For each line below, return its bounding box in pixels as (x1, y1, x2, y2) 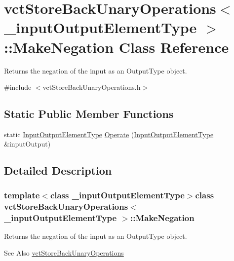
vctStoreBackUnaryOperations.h (42, 82, 141, 92)
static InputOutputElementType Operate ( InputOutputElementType (4, 129, 214, 139)
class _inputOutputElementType (50, 188, 185, 201)
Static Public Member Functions (4, 106, 174, 121)
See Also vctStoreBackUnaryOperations (4, 247, 124, 258)
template (4, 188, 40, 201)
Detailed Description (4, 163, 112, 178)
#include (4, 82, 32, 92)
